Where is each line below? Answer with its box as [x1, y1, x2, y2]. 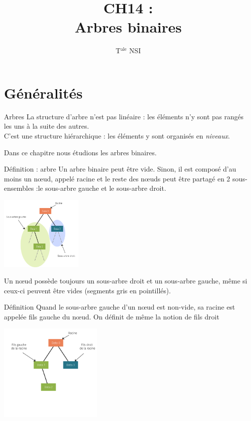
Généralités [4, 82, 83, 103]
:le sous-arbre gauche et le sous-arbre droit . [36, 183, 166, 193]
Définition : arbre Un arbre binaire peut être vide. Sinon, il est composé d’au [4, 164, 236, 174]
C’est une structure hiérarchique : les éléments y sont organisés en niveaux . [4, 131, 230, 141]
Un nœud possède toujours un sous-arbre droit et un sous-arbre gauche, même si [4, 276, 248, 286]
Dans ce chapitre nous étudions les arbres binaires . [4, 147, 157, 157]
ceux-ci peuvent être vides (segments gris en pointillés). [4, 285, 171, 295]
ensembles [4, 183, 34, 193]
